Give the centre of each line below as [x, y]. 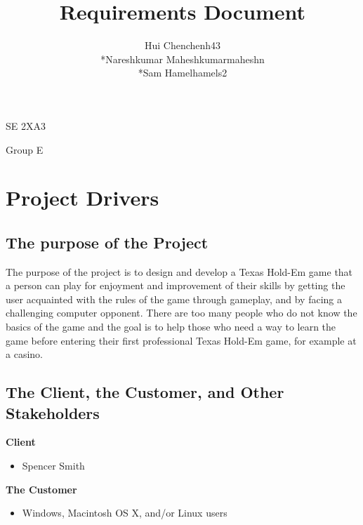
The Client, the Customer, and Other [145, 392]
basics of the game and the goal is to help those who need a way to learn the [171, 327]
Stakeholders [53, 412]
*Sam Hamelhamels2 [183, 73]
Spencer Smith [53, 466]
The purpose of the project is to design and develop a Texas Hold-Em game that [179, 271]
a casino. [24, 354]
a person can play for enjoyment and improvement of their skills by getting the [176, 285]
